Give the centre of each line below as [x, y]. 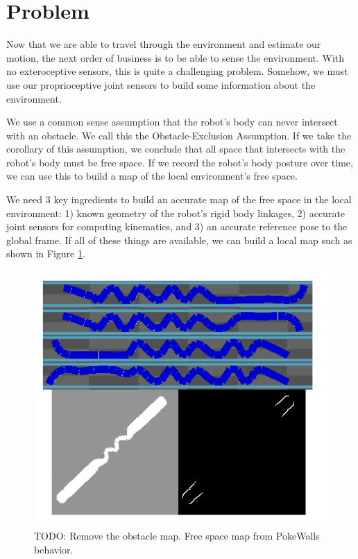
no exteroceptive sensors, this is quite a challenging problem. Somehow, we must [177, 71]
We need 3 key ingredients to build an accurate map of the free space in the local [179, 199]
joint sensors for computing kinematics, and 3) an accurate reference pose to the [177, 226]
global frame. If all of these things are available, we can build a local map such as [179, 240]
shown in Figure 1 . [46, 253]
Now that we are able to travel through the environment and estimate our [164, 44]
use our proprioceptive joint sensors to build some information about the [161, 84]
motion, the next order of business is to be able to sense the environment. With [176, 57]
